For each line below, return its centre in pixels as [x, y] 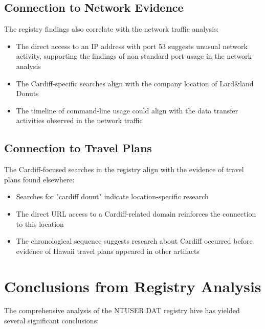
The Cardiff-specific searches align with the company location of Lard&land [135, 83]
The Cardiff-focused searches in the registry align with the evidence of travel [124, 169]
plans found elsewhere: [39, 179]
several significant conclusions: [52, 321]
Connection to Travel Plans [78, 148]
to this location [40, 224]
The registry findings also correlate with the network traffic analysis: [112, 29]
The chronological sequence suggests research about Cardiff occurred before [134, 241]
